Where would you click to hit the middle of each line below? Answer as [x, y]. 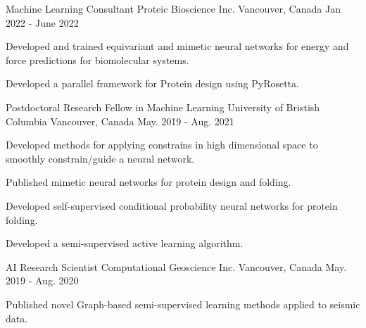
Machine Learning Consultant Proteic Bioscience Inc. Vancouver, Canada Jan [173, 8]
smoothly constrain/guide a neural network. [100, 158]
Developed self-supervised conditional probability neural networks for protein [172, 205]
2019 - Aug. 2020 [42, 280]
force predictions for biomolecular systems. [97, 59]
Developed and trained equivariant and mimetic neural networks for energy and [177, 46]
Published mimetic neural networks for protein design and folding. [149, 182]
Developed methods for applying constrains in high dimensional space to [162, 145]
